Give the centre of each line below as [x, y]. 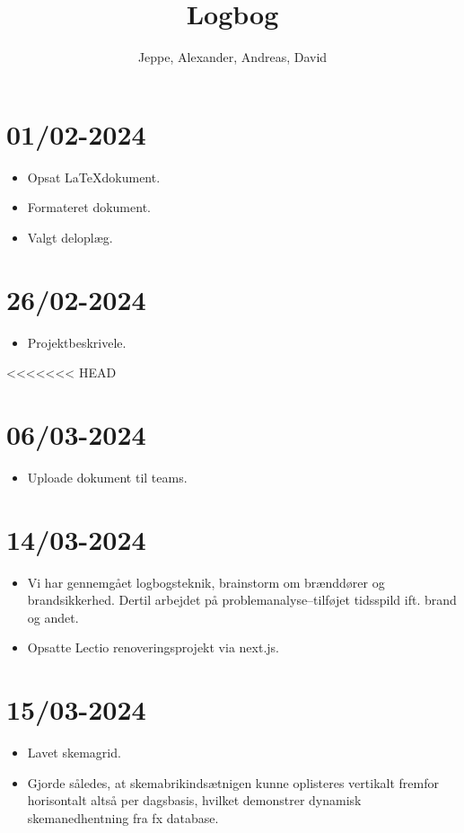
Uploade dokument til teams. [107, 477]
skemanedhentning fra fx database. [123, 817]
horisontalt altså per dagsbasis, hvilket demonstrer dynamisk [194, 800]
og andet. [53, 617]
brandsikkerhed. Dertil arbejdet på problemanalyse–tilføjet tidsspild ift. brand [242, 600]
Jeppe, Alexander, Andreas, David [232, 57]
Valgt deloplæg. [70, 237]
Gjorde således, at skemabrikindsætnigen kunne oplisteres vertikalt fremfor [233, 782]
